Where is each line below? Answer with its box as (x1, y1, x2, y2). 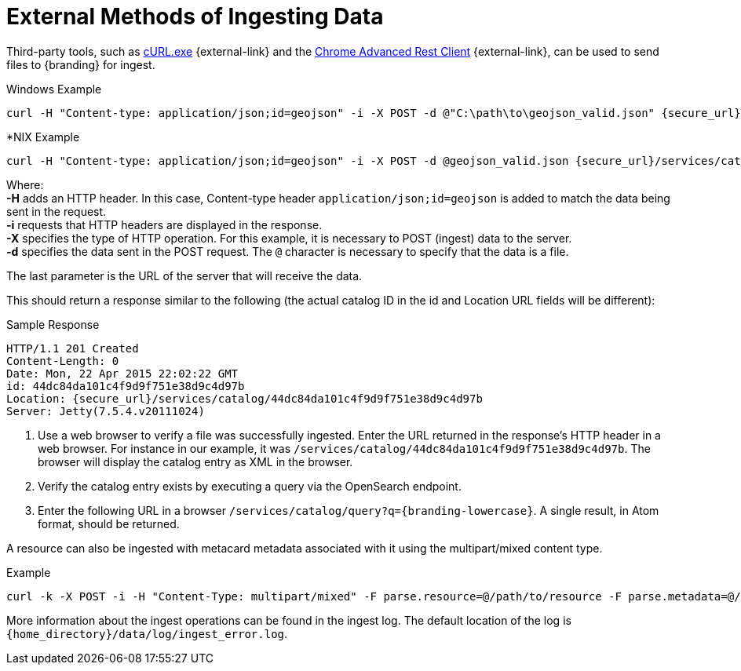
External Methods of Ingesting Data (6, 3, 384, 30)
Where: (6, 177, 44, 191)
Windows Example (6, 82, 102, 96)
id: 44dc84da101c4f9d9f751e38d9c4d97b (6, 379, 245, 392)
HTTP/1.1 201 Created (6, 341, 139, 355)
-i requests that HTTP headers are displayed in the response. (6, 217, 323, 232)
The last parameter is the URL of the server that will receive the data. (6, 268, 363, 283)
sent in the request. (6, 204, 107, 218)
